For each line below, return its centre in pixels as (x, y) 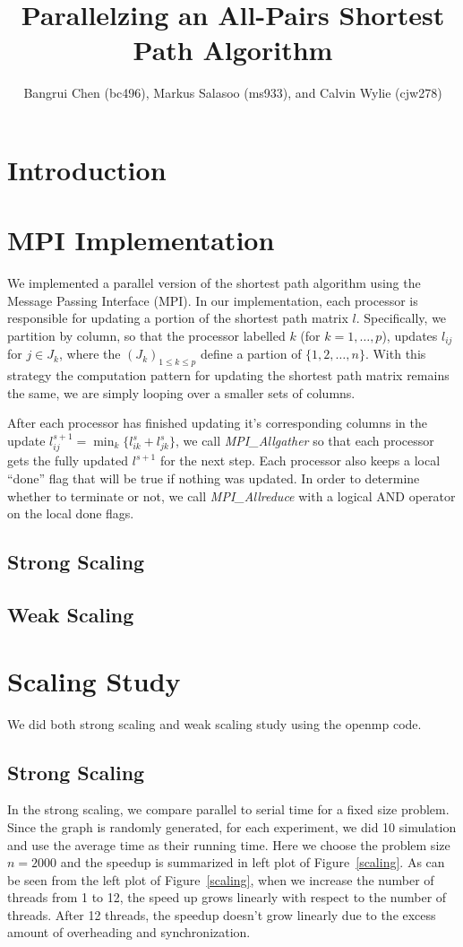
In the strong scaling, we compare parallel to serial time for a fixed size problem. (228, 809)
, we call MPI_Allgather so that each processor (304, 441)
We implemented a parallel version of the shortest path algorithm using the (214, 283)
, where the (90, 354)
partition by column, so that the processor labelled (146, 335)
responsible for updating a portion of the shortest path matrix (178, 318)
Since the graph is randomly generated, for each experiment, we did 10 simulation (232, 826)
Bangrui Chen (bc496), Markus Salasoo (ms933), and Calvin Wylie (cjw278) (233, 93)
